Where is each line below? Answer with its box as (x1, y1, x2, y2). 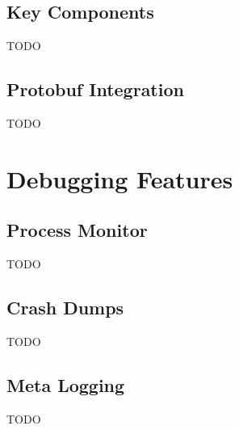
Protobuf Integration (6, 77, 184, 102)
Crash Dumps (6, 295, 124, 320)
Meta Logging (6, 372, 125, 397)
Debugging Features (6, 162, 233, 195)
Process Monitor (6, 217, 148, 242)
